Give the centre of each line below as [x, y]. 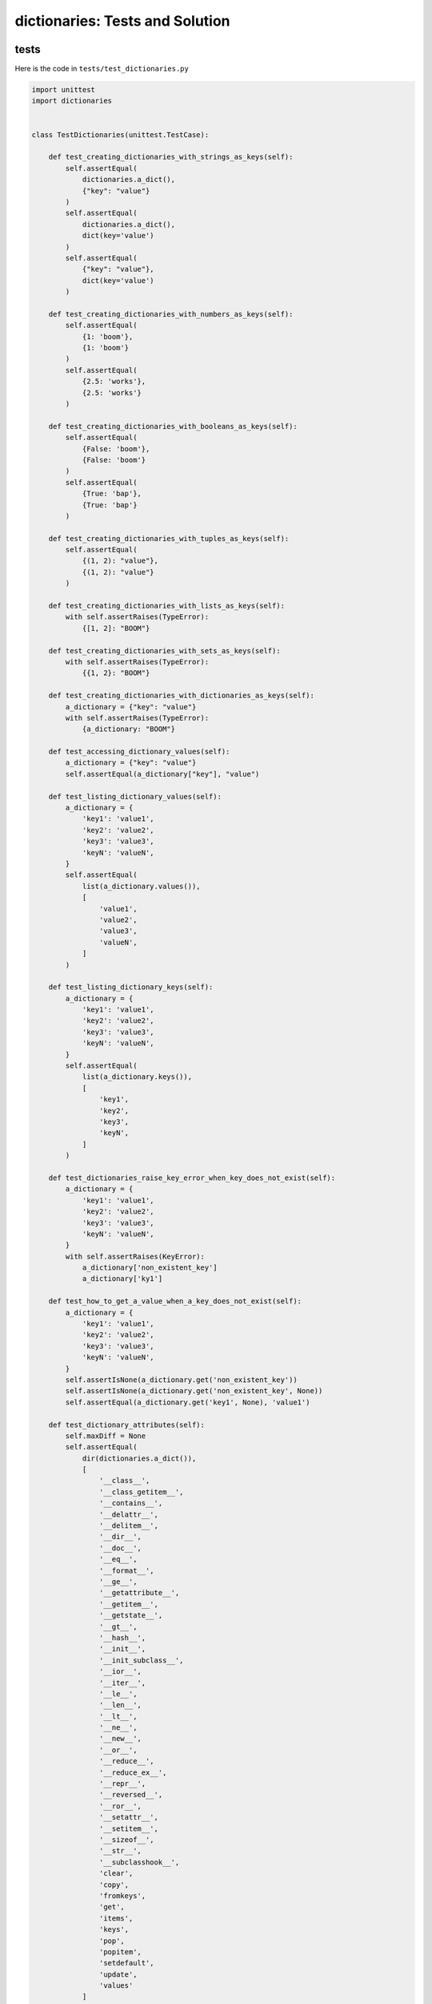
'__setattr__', [129, 1817]
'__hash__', [122, 1638]
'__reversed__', [131, 1795]
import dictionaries [72, 101]
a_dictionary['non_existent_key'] [150, 1268]
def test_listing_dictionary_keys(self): [131, 987]
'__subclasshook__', [139, 1862]
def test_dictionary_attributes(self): [127, 1424]
